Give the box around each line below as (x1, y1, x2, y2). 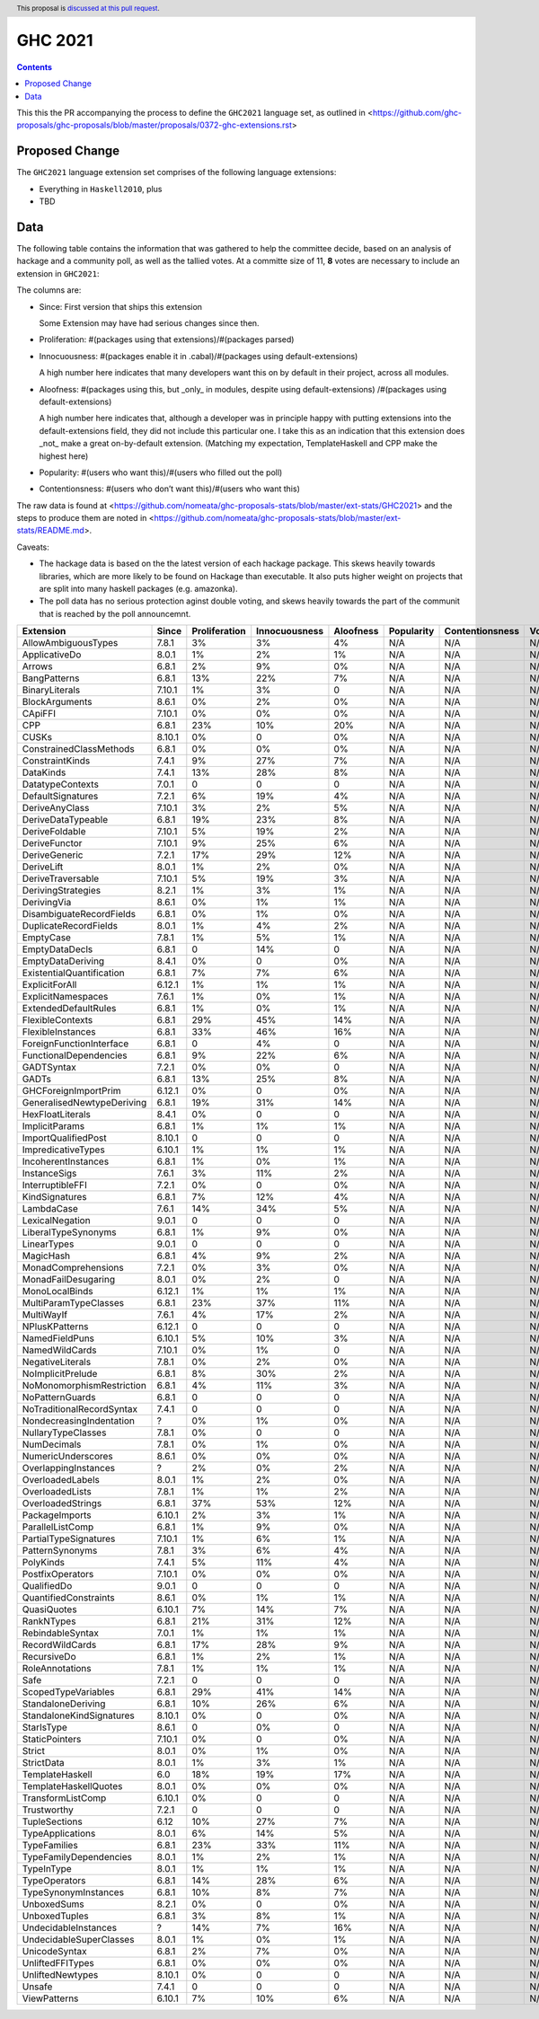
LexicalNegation (22, 1214, 91, 1227)
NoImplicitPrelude (22, 1368, 98, 1380)
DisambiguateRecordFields (22, 908, 137, 921)
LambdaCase (22, 1203, 78, 1215)
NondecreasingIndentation (22, 1415, 135, 1427)
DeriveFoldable (22, 825, 86, 838)
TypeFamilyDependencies (22, 1851, 132, 1864)
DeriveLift (22, 860, 64, 873)
